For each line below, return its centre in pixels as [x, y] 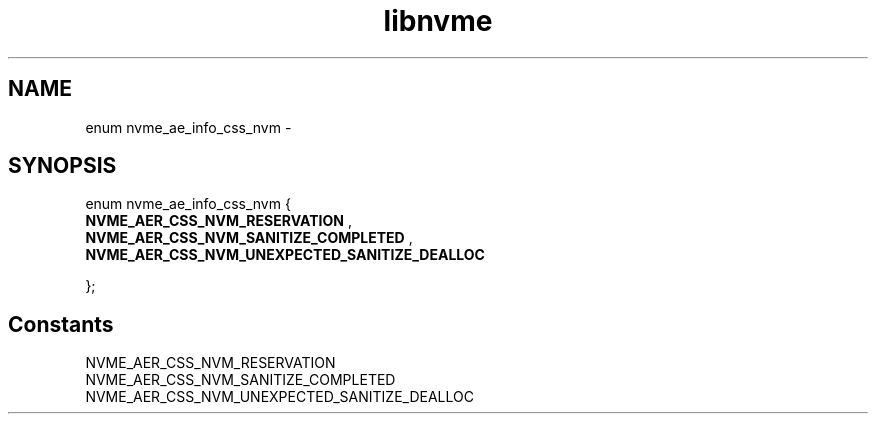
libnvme [438, 21]
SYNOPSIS [62, 166]
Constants [61, 324]
